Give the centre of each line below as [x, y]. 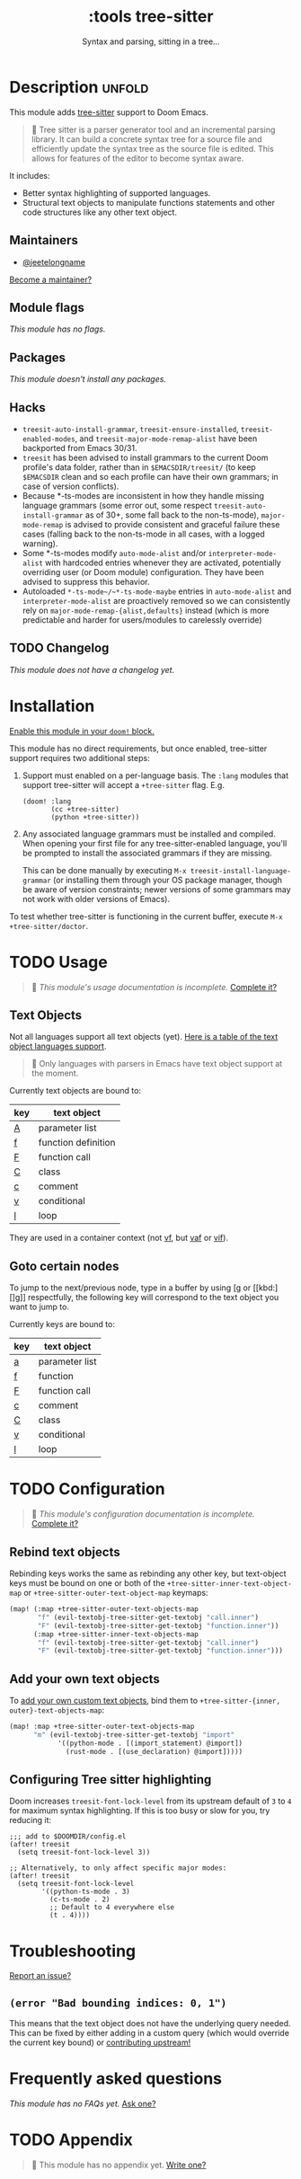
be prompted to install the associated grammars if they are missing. [147, 853]
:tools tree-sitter [151, 17]
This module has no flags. [58, 329]
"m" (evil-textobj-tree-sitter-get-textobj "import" [134, 1735]
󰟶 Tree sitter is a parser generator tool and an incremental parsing [153, 129]
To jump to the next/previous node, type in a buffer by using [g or [130, 1288]
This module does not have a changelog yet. [92, 669]
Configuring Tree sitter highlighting [111, 1780]
